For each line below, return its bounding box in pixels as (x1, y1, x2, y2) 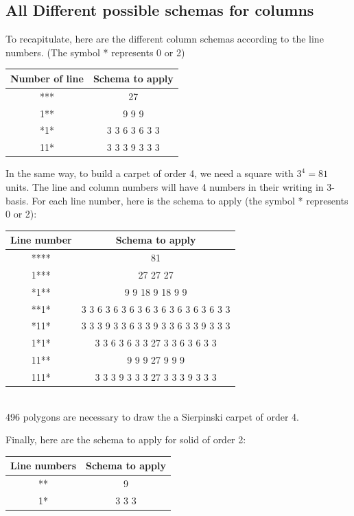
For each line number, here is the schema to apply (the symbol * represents (32, 193, 349, 207)
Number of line (10, 71, 84, 85)
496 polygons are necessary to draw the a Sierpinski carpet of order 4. (5, 409, 299, 423)
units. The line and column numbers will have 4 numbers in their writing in (5, 179, 324, 193)
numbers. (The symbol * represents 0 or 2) (5, 45, 185, 59)
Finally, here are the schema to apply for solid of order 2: (5, 432, 246, 447)
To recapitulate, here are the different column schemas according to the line (5, 32, 324, 46)
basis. (5, 193, 29, 207)
